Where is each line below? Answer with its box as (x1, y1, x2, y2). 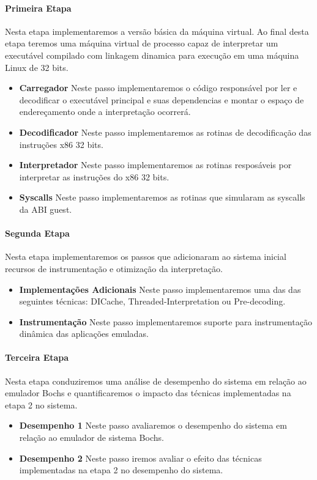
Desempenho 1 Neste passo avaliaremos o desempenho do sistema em (19, 419, 287, 432)
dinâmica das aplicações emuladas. (19, 327, 149, 340)
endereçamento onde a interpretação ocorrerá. (19, 105, 191, 118)
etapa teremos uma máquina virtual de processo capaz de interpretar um (5, 37, 278, 50)
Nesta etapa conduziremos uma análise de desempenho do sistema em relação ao (5, 374, 307, 387)
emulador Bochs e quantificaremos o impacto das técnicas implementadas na (5, 386, 291, 399)
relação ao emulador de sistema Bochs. (19, 431, 164, 444)
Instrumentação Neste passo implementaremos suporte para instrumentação (19, 315, 312, 328)
